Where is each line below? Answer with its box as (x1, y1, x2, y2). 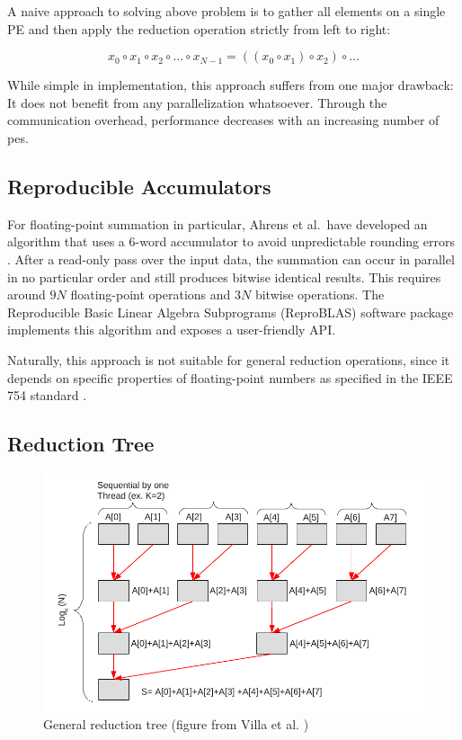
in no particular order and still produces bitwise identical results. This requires (7, 267, 441, 286)
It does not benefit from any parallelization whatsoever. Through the (7, 93, 387, 111)
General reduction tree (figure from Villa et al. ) (43, 715, 309, 734)
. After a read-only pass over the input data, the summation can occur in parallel (7, 249, 455, 268)
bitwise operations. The (254, 285, 385, 304)
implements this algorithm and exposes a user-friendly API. (7, 320, 336, 339)
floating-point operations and (70, 285, 231, 304)
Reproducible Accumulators (7, 172, 271, 200)
